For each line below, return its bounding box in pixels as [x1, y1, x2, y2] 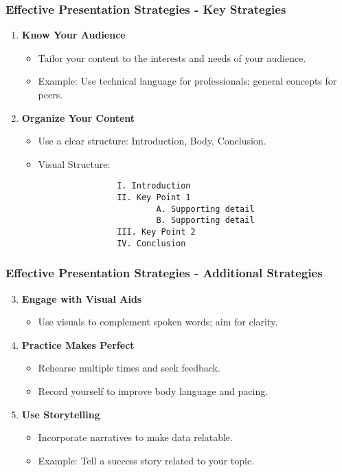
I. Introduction [117, 181, 191, 191]
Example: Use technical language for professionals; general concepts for [38, 74, 337, 88]
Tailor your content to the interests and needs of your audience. [38, 50, 306, 65]
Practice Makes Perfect [21, 337, 135, 352]
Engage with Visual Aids [21, 291, 142, 305]
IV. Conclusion [117, 238, 186, 248]
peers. [38, 87, 63, 101]
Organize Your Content [21, 110, 135, 125]
